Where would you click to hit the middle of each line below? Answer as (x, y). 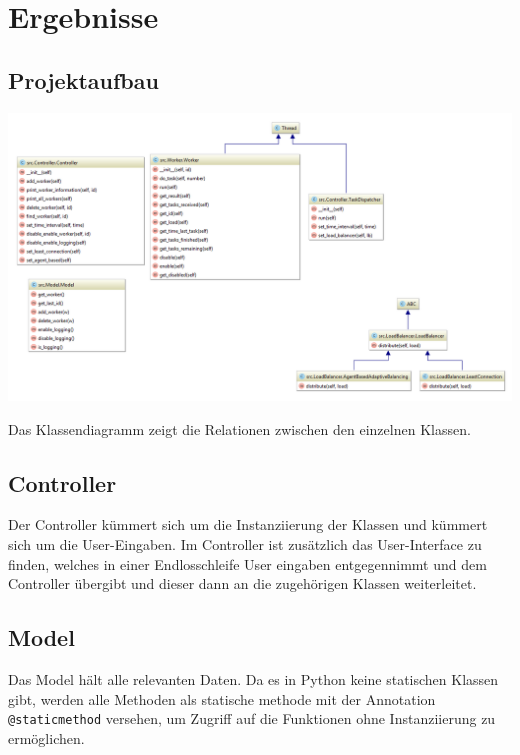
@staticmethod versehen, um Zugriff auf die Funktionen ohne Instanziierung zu (252, 718)
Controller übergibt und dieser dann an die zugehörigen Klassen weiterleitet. (242, 583)
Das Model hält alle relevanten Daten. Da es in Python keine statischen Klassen (253, 678)
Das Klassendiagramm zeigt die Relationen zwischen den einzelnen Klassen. (239, 428)
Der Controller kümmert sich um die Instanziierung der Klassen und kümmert (248, 524)
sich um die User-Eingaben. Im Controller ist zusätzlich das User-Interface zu (245, 543)
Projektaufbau (83, 79)
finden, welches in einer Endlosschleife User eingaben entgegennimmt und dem (247, 563)
